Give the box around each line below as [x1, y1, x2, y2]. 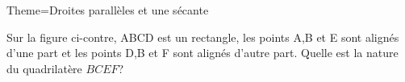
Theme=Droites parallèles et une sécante [6, 2, 209, 18]
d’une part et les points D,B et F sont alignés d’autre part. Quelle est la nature [6, 44, 399, 61]
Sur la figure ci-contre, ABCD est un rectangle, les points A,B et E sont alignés [6, 28, 399, 45]
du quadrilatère [6, 59, 82, 76]
